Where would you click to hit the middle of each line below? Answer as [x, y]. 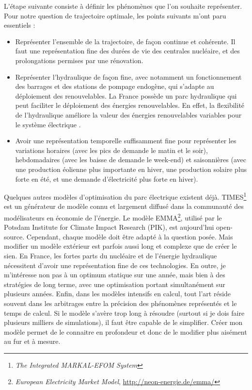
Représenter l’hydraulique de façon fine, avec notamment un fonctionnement [128, 76]
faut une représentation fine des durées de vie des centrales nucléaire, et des [127, 51]
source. [14, 236]
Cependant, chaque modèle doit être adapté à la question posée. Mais [130, 236]
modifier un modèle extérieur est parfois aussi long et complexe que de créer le [120, 246]
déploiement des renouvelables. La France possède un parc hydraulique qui [126, 95]
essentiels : [20, 25]
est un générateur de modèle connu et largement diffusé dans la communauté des [124, 206]
